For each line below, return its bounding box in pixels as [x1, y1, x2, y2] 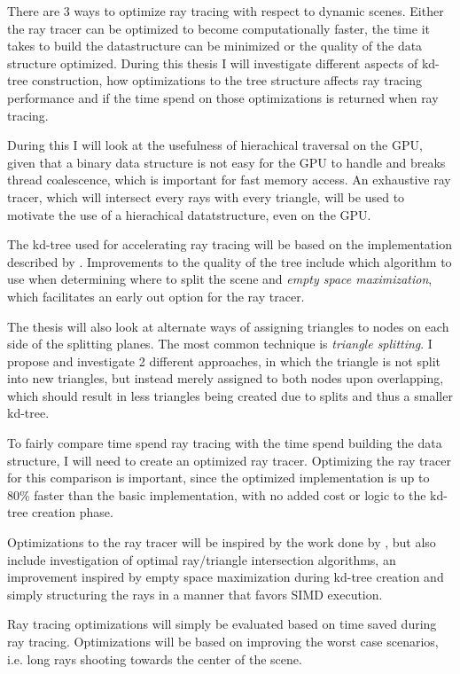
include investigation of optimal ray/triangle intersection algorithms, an [7, 550, 396, 568]
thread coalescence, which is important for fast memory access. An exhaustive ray [7, 170, 451, 189]
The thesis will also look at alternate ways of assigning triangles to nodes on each [7, 317, 449, 335]
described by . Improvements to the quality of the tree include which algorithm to [7, 252, 452, 270]
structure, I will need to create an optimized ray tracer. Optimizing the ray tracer [7, 451, 451, 469]
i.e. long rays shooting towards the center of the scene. [7, 649, 302, 668]
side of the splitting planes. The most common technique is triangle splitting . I [7, 334, 433, 353]
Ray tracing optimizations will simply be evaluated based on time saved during [7, 615, 437, 633]
